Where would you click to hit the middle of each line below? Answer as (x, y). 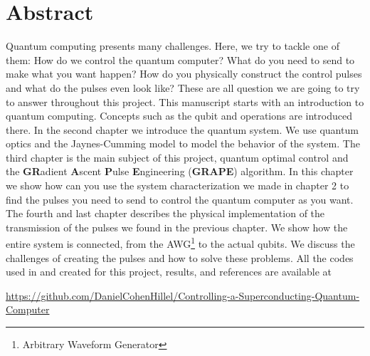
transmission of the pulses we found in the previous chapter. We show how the (177, 227)
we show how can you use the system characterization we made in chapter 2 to (178, 185)
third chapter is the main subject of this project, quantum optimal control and (177, 157)
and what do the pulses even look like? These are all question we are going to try (183, 87)
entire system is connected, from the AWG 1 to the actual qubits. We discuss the (180, 243)
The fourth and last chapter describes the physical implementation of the (165, 213)
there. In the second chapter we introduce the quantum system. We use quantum (182, 129)
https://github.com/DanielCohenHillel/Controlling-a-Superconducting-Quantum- (183, 295)
